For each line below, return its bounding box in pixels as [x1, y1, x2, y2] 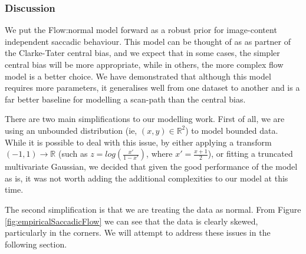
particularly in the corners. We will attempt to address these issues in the [5, 226, 271, 239]
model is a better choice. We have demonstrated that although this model [5, 70, 271, 82]
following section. [5, 237, 67, 250]
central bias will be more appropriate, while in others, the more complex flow [5, 58, 284, 70]
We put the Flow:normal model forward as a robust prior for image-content [5, 24, 277, 36]
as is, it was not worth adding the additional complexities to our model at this [5, 171, 288, 184]
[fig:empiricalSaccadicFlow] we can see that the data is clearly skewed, [5, 215, 258, 227]
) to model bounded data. [185, 124, 278, 136]
